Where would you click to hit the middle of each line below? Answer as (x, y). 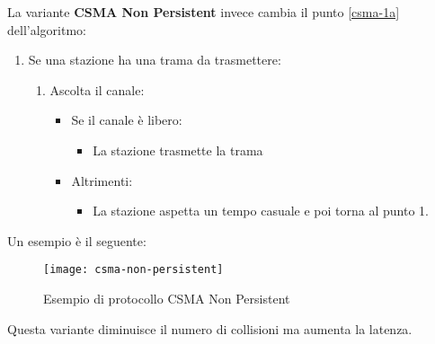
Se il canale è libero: (127, 120)
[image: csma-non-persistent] (133, 270)
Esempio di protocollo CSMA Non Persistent (167, 298)
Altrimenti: (102, 180)
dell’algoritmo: (47, 29)
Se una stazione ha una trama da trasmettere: (155, 60)
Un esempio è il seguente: (77, 240)
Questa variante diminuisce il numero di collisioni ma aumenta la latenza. (210, 328)
